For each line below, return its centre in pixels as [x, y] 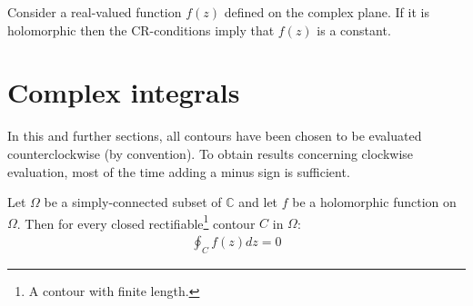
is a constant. [354, 30]
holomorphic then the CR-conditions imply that [141, 30]
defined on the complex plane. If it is [327, 12]
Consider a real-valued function [95, 12]
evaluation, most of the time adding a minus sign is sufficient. [179, 171]
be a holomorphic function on [374, 202]
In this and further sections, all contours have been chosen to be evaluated [215, 136]
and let [258, 202]
